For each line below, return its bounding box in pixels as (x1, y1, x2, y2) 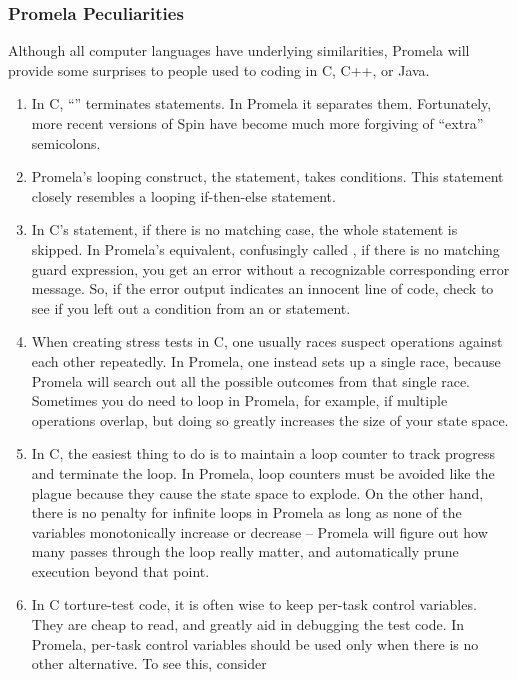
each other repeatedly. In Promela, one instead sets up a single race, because (31, 350, 501, 371)
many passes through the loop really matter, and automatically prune (31, 541, 459, 562)
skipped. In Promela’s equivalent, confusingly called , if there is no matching (31, 238, 500, 259)
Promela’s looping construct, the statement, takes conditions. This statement (31, 166, 504, 187)
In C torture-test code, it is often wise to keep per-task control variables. (31, 594, 477, 615)
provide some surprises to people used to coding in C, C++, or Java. (8, 59, 430, 80)
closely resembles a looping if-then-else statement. (31, 185, 336, 206)
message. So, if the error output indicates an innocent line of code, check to (31, 278, 494, 299)
